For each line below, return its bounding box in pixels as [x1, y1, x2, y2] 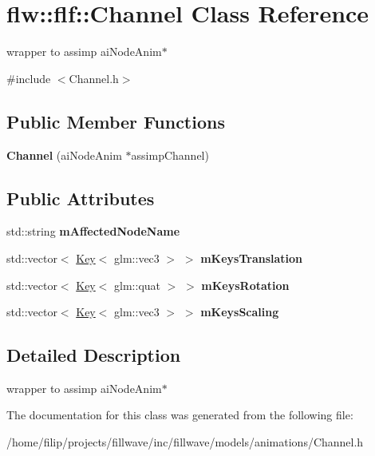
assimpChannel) [131, 146, 209, 163]
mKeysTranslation [200, 249, 303, 266]
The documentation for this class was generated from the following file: [6, 406, 353, 423]
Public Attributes [6, 185, 155, 210]
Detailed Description [6, 343, 181, 367]
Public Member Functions [6, 109, 225, 133]
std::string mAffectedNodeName [6, 223, 180, 240]
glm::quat [114, 276, 161, 293]
